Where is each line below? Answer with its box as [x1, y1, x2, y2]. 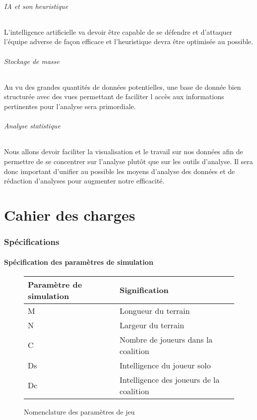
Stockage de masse [4, 56, 60, 66]
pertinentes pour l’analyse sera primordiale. [4, 101, 136, 111]
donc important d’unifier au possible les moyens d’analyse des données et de [4, 166, 235, 176]
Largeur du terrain [119, 319, 185, 331]
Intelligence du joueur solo [119, 359, 211, 371]
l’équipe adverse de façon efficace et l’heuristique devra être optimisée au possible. [4, 36, 254, 47]
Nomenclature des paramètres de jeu [24, 406, 135, 417]
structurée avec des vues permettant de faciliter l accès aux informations [4, 91, 224, 102]
